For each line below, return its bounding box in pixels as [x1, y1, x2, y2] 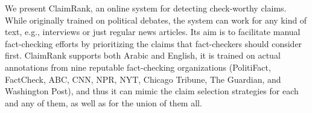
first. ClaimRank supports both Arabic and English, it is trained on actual [5, 49, 281, 62]
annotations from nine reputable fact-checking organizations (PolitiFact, [5, 60, 271, 73]
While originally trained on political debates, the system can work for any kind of [5, 13, 307, 26]
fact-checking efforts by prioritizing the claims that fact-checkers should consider [5, 37, 302, 50]
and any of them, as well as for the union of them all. [5, 96, 202, 109]
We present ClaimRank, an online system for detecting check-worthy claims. [5, 2, 287, 14]
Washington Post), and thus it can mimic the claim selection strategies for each [5, 85, 299, 97]
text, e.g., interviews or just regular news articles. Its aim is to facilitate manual [5, 25, 301, 38]
